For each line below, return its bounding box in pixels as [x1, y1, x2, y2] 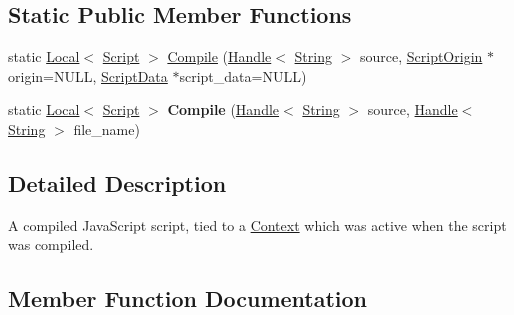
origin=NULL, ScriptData [8, 65, 168, 86]
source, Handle [367, 99, 458, 120]
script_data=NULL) [179, 65, 307, 86]
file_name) [73, 118, 140, 139]
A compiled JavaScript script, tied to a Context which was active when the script [8, 214, 507, 235]
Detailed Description [8, 167, 227, 198]
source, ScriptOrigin [359, 46, 483, 67]
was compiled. [8, 234, 94, 255]
